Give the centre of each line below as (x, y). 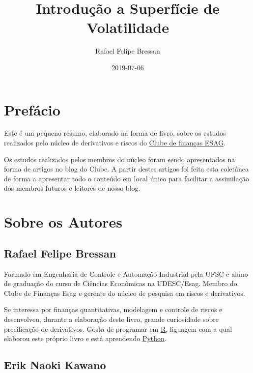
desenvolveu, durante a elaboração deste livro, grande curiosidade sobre (111, 319)
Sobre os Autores (63, 222)
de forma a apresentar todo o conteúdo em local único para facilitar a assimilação (126, 178)
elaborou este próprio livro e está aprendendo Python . (85, 338)
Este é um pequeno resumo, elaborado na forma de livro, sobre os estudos (115, 133)
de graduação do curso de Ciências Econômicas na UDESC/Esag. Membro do (121, 283)
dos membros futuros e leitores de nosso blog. (72, 188)
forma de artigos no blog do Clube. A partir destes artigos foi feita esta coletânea (126, 169)
